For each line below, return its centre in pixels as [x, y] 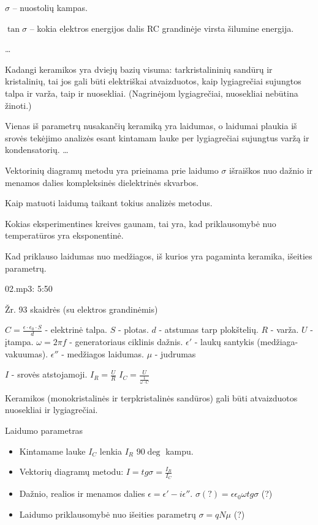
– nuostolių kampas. [50, 7]
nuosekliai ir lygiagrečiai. [51, 410]
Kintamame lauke [52, 451]
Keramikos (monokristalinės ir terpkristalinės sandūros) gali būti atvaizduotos [151, 397]
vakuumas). [27, 353]
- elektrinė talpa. [76, 330]
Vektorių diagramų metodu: [71, 471]
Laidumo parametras [44, 430]
